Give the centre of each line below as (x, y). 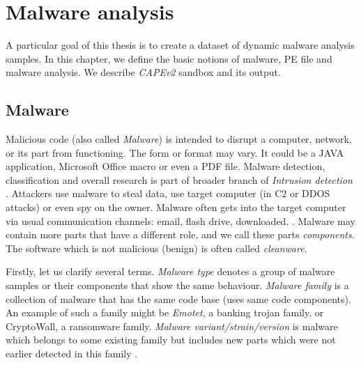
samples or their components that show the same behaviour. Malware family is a (177, 285)
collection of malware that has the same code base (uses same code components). (178, 298)
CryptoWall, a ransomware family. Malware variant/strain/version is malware (172, 326)
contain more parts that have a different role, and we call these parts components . (180, 234)
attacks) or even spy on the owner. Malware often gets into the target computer (176, 207)
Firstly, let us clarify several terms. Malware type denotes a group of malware (170, 271)
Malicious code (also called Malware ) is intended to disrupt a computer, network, (179, 139)
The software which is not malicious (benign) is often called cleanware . (156, 248)
